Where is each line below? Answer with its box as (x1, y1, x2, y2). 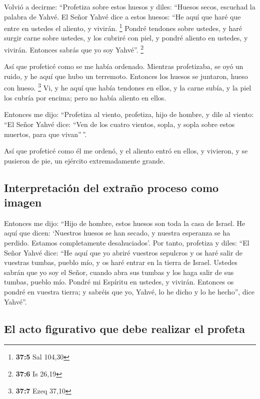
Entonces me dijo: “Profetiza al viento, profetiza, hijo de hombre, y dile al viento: (4, 109, 254, 119)
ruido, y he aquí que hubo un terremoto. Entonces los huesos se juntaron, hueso (4, 70, 248, 81)
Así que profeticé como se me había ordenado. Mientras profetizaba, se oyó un (4, 61, 243, 71)
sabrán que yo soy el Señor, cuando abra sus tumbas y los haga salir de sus (4, 266, 234, 277)
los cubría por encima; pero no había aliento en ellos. (4, 92, 166, 102)
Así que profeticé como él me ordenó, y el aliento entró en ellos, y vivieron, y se (4, 145, 248, 156)
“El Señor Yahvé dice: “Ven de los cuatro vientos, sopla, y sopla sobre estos (4, 118, 235, 129)
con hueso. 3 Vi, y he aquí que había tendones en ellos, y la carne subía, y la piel (4, 81, 251, 93)
